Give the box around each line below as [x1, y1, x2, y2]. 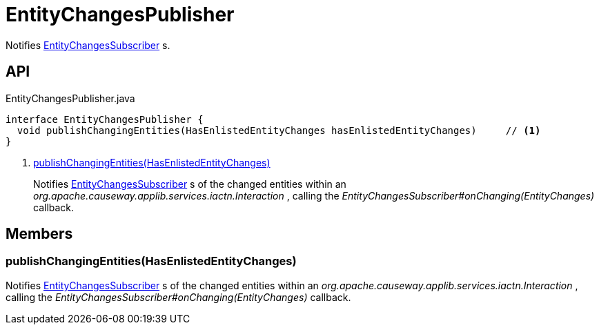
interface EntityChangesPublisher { [6, 113, 204, 125]
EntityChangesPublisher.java [6, 92, 135, 104]
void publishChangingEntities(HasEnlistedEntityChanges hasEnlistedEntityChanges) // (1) [17, 124, 541, 136]
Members [6, 225, 73, 243]
